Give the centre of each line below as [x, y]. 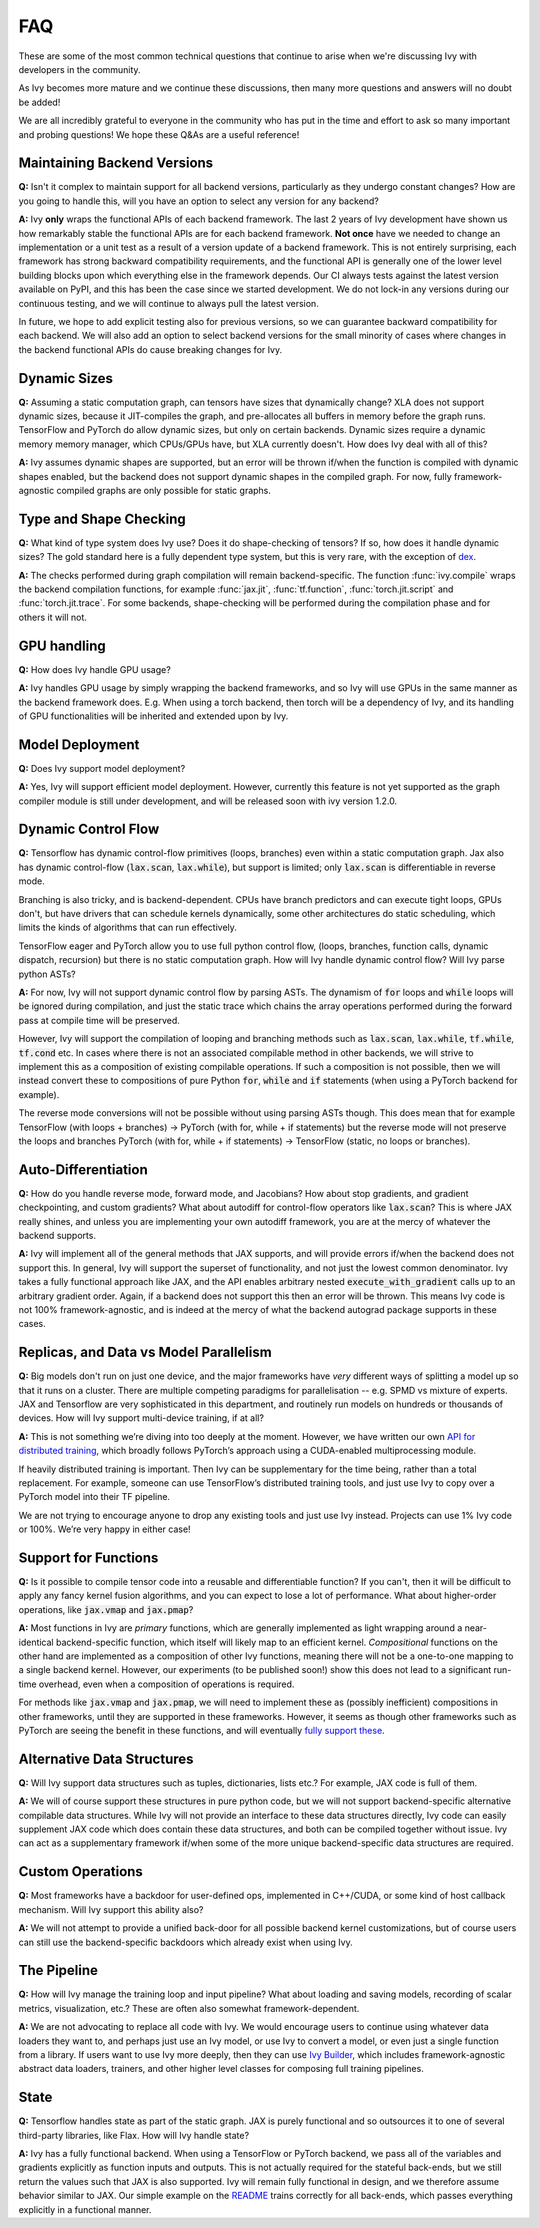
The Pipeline [58, 1970]
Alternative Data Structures [106, 1758]
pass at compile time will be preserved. [99, 1020]
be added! [39, 102]
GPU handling [62, 645]
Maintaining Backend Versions [116, 163]
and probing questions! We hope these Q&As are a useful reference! [159, 134]
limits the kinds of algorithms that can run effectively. [127, 927]
